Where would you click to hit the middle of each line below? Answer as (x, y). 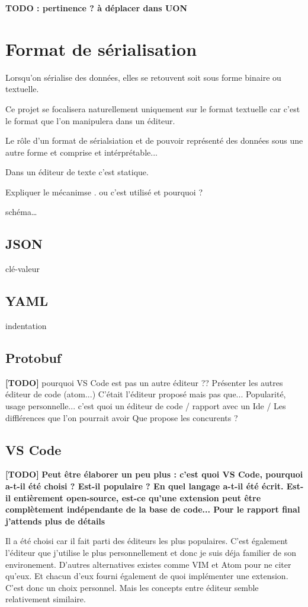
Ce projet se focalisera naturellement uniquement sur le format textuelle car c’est (153, 108)
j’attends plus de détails (55, 521)
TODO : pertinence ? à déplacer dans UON (96, 8)
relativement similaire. (46, 599)
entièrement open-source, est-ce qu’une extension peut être (137, 497)
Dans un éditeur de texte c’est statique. (77, 172)
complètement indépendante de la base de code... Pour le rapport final (153, 509)
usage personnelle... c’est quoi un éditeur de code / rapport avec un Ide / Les (146, 406)
